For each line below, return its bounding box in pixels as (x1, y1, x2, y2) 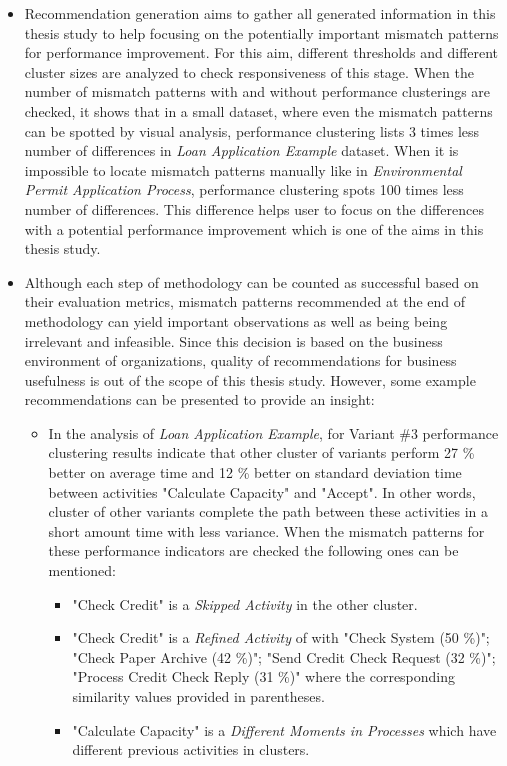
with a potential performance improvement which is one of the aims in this (24, 218, 484, 239)
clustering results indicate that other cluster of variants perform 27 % (48, 442, 475, 463)
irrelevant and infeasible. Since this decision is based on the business (24, 330, 443, 351)
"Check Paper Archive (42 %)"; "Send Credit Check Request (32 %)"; (72, 646, 496, 667)
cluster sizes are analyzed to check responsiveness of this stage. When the (24, 61, 474, 82)
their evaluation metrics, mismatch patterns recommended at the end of (24, 291, 465, 312)
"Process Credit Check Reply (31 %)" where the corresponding (72, 666, 456, 687)
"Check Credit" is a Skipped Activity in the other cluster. (72, 593, 418, 614)
